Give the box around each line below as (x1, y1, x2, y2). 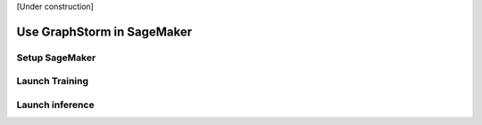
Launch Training (16, 75, 89, 88)
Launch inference (16, 98, 95, 111)
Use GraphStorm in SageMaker (16, 24, 193, 39)
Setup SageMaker (16, 51, 96, 64)
